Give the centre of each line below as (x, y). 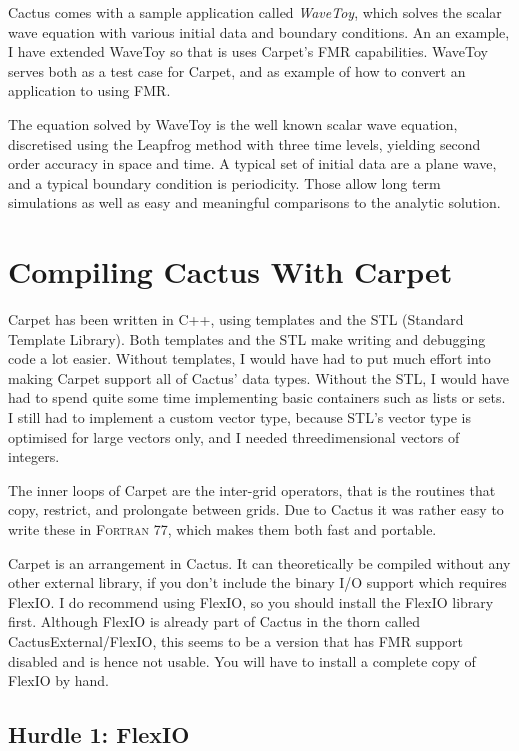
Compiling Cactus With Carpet (230, 271)
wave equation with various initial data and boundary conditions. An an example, (259, 31)
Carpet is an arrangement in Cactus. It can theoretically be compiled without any (259, 562)
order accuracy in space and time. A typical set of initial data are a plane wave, (252, 163)
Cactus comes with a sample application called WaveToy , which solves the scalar (255, 12)
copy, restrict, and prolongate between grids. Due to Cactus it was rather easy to (256, 509)
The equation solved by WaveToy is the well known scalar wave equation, (233, 123)
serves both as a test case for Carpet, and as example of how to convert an (237, 70)
